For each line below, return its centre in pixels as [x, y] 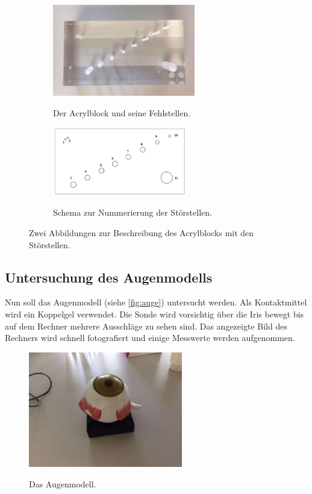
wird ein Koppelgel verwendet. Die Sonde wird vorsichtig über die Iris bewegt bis [154, 314]
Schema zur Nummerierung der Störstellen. [133, 212]
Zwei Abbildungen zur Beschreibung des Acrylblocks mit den [142, 232]
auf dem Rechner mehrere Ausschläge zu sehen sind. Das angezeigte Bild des [146, 326]
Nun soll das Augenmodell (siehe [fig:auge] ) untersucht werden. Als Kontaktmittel [156, 302]
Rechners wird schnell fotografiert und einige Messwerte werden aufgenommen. [150, 338]
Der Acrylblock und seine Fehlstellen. [122, 112]
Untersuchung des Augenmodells [109, 277]
